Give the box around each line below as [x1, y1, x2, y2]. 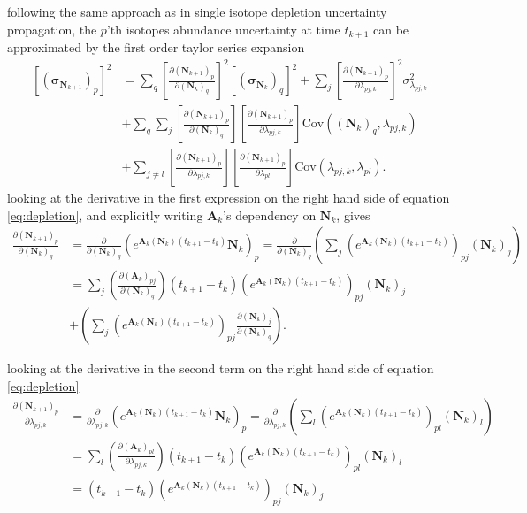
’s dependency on [223, 205, 317, 224]
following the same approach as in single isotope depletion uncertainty [7, 3, 387, 20]
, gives [336, 205, 370, 224]
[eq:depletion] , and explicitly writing [7, 205, 203, 224]
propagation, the [7, 19, 97, 38]
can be [373, 19, 409, 38]
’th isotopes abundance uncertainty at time [106, 19, 340, 38]
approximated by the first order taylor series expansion [7, 38, 305, 57]
